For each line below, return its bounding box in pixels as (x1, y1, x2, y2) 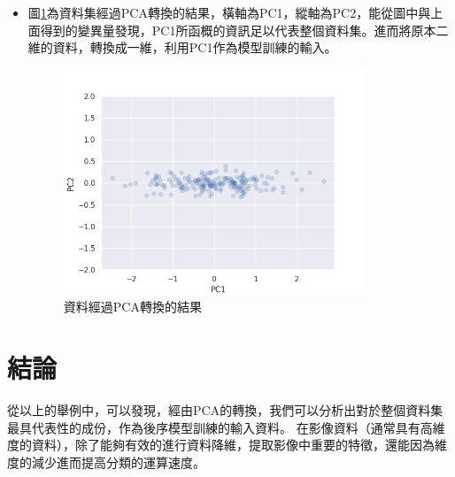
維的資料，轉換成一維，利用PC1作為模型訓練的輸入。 (27, 38, 337, 57)
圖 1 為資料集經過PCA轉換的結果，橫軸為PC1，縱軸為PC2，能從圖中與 (27, 4, 431, 21)
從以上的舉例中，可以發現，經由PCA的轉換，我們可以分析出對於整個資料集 (7, 401, 443, 419)
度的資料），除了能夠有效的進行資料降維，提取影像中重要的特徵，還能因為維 (7, 435, 447, 454)
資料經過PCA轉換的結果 (63, 297, 202, 316)
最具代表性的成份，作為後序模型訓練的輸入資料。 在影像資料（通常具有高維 (7, 418, 445, 436)
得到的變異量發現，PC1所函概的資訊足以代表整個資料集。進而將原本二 (40, 20, 449, 39)
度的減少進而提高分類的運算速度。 (7, 452, 205, 471)
